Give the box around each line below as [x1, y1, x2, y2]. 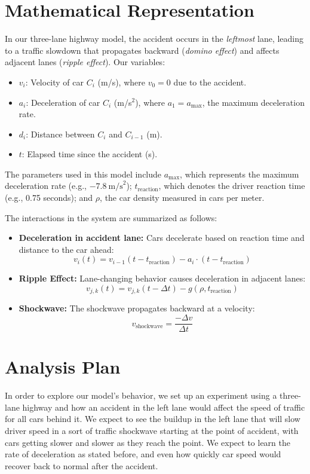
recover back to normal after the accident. [5, 459, 158, 472]
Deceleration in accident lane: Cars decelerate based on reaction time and [19, 231, 305, 244]
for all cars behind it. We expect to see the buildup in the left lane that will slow [5, 412, 300, 425]
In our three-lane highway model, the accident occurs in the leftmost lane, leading [5, 32, 304, 45]
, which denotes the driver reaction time [158, 179, 305, 192]
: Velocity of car [25, 75, 84, 88]
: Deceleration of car [26, 96, 100, 108]
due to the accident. [173, 75, 247, 88]
